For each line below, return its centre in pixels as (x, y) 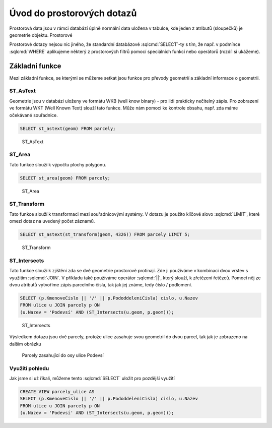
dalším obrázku (25, 344)
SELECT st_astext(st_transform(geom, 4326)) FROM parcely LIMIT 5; (105, 235)
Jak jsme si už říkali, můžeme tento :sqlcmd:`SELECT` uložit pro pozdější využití (92, 379)
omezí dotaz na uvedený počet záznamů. (52, 221)
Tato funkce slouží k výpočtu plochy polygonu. (58, 164)
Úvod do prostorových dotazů (73, 13)
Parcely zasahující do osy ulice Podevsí (63, 355)
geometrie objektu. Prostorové (41, 35)
